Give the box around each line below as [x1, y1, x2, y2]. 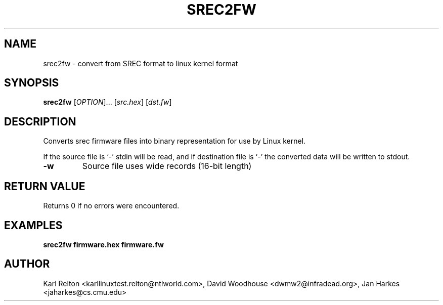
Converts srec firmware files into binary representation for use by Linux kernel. [43, 137, 306, 146]
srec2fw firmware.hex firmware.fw [43, 240, 164, 249]
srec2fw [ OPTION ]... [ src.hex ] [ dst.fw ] [43, 98, 172, 107]
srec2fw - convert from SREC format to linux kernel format [43, 59, 238, 68]
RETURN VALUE [4, 180, 85, 193]
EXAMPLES [4, 219, 63, 232]
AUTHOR [4, 257, 50, 271]
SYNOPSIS [4, 76, 59, 90]
